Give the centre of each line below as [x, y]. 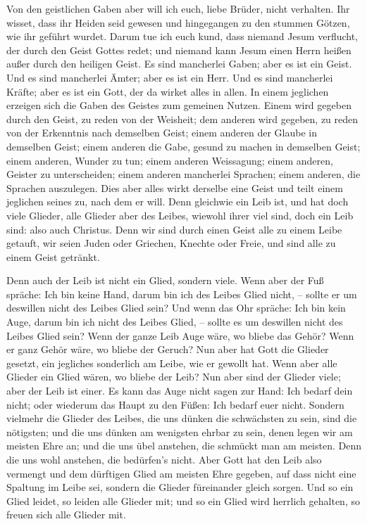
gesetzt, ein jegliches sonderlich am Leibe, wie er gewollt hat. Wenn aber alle [172, 363]
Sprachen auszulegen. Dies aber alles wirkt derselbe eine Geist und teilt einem [175, 187]
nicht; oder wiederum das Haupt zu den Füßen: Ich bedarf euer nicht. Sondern [175, 404]
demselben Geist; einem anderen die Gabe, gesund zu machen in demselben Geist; [183, 146]
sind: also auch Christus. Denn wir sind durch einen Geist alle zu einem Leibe [174, 229]
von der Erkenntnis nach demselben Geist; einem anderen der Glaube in [162, 133]
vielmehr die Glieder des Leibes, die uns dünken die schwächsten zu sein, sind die [182, 418]
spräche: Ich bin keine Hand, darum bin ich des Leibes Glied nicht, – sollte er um [182, 294]
